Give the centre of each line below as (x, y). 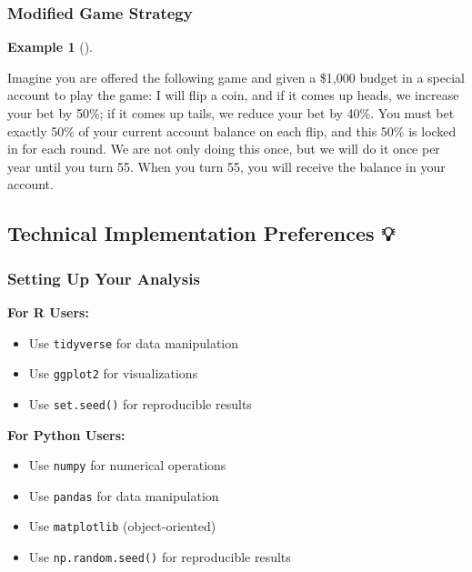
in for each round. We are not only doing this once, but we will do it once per (224, 149)
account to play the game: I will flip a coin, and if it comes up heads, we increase (233, 95)
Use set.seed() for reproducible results (140, 403)
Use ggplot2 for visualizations (113, 373)
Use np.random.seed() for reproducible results (160, 557)
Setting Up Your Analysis (104, 278)
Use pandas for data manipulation (124, 495)
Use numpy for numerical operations (127, 465)
